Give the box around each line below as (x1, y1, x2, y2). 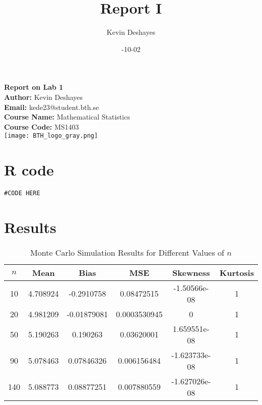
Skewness (172, 266, 210, 278)
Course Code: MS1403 (4, 121, 79, 132)
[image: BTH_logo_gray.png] (4, 132, 98, 140)
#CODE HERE (4, 190, 40, 197)
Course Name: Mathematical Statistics (4, 111, 130, 122)
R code (4, 159, 54, 180)
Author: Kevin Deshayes (4, 91, 83, 102)
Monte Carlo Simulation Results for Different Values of (30, 246, 224, 258)
